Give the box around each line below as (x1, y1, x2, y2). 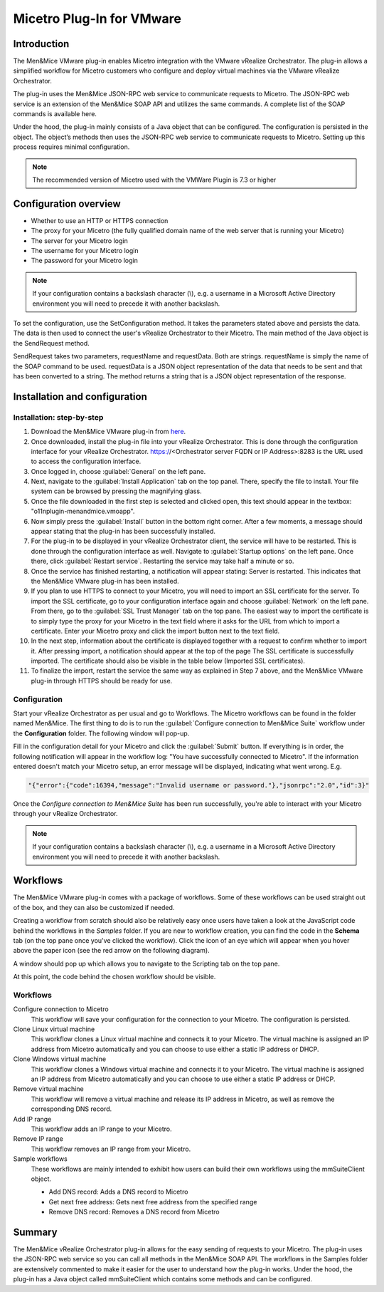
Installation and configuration (13, 391, 147, 403)
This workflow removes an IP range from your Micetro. (31, 1144, 191, 1153)
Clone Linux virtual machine (13, 1025, 95, 1033)
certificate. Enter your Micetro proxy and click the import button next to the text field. (31, 626, 280, 635)
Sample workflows (13, 1154, 68, 1163)
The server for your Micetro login (31, 236, 128, 245)
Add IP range (13, 1115, 52, 1123)
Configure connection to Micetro (13, 1005, 110, 1013)
